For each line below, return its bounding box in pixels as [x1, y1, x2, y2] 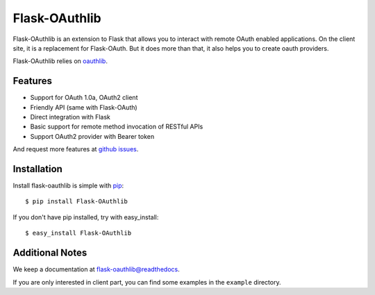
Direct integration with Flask [30, 113, 111, 121]
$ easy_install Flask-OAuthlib [25, 229, 132, 237]
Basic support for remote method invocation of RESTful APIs [30, 122, 203, 131]
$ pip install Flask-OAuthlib [25, 198, 128, 205]
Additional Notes [12, 247, 87, 259]
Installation [12, 163, 62, 175]
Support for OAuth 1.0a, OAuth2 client [30, 94, 138, 102]
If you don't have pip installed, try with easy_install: [12, 212, 159, 221]
